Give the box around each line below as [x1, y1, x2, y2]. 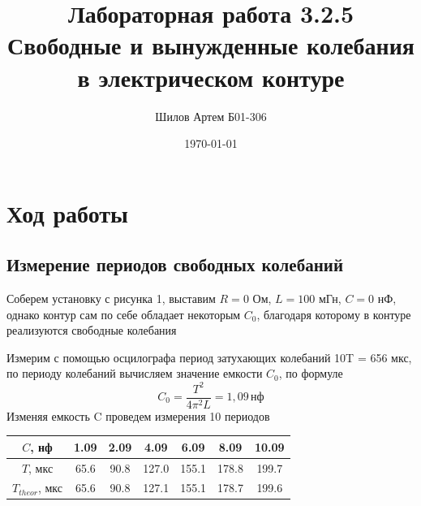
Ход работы [6, 196, 128, 229]
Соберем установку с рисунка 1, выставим [6, 290, 216, 307]
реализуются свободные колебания [6, 322, 177, 339]
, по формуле [278, 365, 343, 382]
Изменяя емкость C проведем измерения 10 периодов [6, 407, 270, 424]
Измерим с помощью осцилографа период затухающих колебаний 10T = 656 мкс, [6, 348, 412, 365]
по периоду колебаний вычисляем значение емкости [6, 365, 263, 382]
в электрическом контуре [77, 60, 345, 93]
